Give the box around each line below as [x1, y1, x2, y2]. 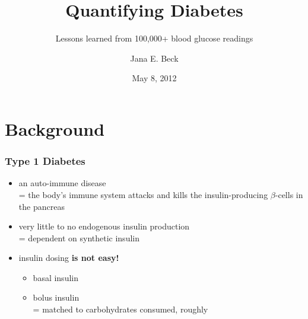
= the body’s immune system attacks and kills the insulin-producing [18, 188, 268, 200]
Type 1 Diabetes [5, 154, 85, 168]
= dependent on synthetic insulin [18, 231, 139, 244]
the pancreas [18, 200, 65, 212]
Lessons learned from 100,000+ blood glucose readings [55, 32, 253, 44]
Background [5, 116, 105, 141]
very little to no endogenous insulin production [18, 220, 190, 232]
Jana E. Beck [130, 52, 179, 64]
